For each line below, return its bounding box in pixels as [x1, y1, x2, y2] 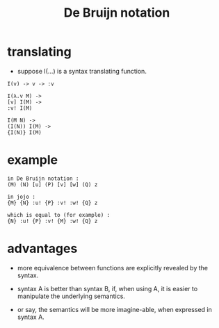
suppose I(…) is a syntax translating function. [17, 67, 147, 75]
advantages [7, 241, 78, 256]
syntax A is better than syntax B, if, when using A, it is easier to [17, 284, 198, 293]
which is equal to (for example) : [7, 211, 111, 218]
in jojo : [7, 193, 36, 200]
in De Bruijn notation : [7, 175, 79, 182]
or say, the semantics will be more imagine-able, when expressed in [17, 305, 212, 313]
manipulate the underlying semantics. [17, 292, 125, 300]
